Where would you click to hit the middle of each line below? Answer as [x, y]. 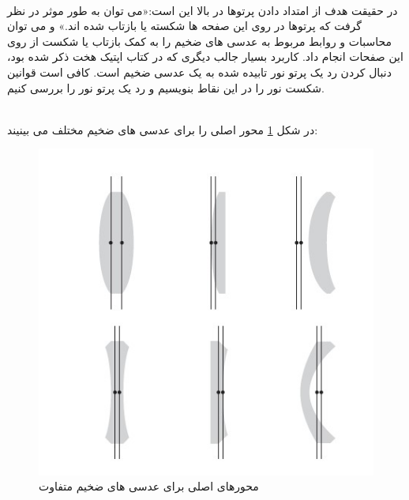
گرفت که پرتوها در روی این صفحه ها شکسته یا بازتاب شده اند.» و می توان [184, 26]
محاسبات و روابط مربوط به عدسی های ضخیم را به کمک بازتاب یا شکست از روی [199, 41]
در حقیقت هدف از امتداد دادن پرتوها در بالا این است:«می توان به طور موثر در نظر [203, 10]
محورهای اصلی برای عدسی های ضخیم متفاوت [149, 486]
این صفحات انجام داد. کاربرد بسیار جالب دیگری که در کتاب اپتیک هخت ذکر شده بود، [205, 56]
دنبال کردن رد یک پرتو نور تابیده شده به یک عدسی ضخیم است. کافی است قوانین [199, 71]
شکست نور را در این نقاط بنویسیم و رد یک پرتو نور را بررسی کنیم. [166, 87]
